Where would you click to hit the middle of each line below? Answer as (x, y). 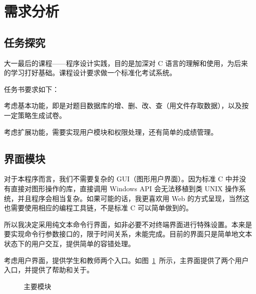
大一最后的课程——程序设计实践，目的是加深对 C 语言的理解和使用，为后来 (126, 63)
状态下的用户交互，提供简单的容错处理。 (69, 243)
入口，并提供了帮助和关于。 (49, 270)
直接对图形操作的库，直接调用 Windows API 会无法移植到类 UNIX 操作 (125, 188)
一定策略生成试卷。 (35, 115)
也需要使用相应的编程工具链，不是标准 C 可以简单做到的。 (98, 208)
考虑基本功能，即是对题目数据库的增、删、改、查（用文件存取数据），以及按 (126, 105)
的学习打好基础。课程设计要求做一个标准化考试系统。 (90, 73)
